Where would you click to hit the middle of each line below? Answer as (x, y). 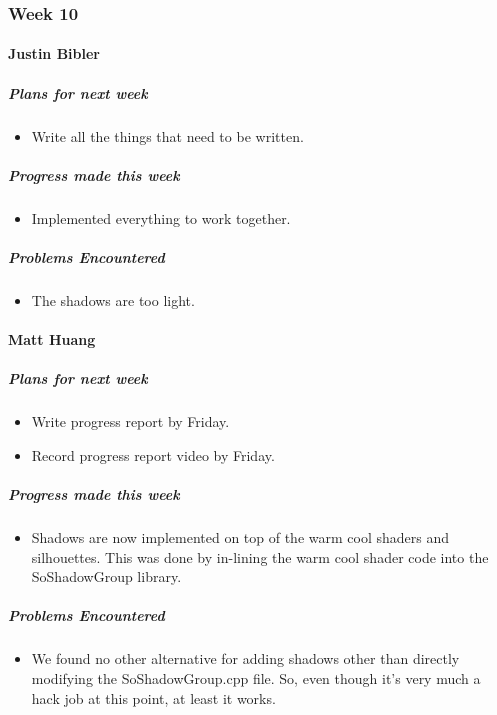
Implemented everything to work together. (161, 217)
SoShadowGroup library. (106, 576)
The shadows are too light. (113, 299)
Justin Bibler (54, 53)
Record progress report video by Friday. (153, 454)
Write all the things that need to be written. (167, 135)
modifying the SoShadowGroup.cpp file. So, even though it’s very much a (256, 677)
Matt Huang (52, 339)
